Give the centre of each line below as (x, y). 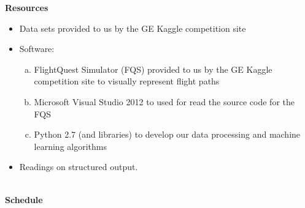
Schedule (24, 199)
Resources (27, 7)
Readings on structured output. (79, 167)
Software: (37, 49)
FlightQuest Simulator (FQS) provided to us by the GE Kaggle (153, 69)
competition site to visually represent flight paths (127, 81)
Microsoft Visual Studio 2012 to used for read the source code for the (164, 101)
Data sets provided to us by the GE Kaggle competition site (133, 28)
